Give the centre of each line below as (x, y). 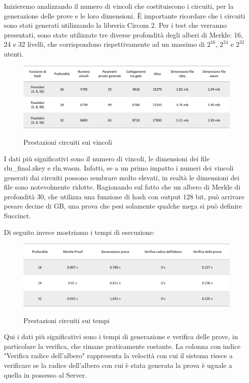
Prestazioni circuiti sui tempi (67, 320)
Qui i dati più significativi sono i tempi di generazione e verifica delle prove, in (121, 336)
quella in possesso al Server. (45, 374)
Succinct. (18, 216)
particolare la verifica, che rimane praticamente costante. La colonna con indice (122, 346)
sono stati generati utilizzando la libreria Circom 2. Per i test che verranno (115, 25)
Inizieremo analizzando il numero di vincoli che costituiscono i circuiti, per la (119, 6)
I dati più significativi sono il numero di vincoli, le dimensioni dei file (107, 158)
